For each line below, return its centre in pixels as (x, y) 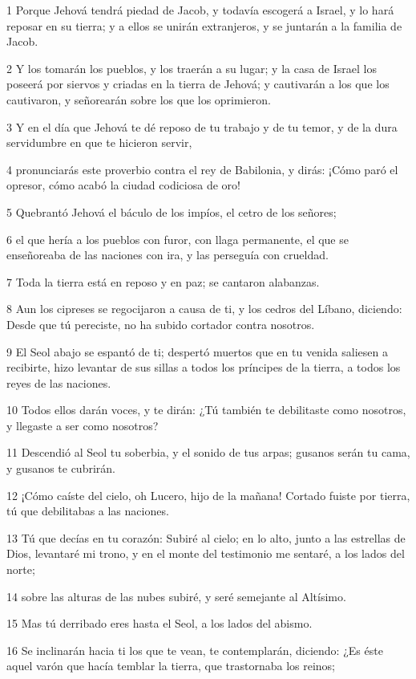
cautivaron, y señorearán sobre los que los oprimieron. (139, 99)
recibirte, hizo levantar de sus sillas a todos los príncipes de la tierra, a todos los (204, 367)
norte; (21, 569)
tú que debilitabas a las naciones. (88, 511)
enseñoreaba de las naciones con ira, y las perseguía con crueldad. (168, 255)
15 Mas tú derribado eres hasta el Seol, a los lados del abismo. (160, 623)
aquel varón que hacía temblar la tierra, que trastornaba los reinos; (171, 666)
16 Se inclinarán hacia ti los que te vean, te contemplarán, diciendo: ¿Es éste (195, 650)
